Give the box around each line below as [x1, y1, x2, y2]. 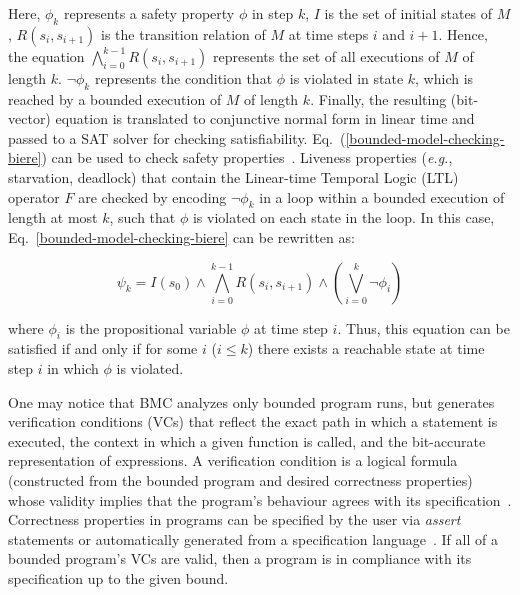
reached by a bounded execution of [8, 88, 222, 109]
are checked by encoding [78, 186, 227, 207]
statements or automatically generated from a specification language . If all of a [8, 528, 498, 549]
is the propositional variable [65, 317, 237, 338]
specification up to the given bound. [8, 567, 229, 588]
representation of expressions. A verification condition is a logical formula [8, 450, 458, 471]
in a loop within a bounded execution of [259, 186, 505, 207]
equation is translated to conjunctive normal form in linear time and [55, 108, 475, 129]
